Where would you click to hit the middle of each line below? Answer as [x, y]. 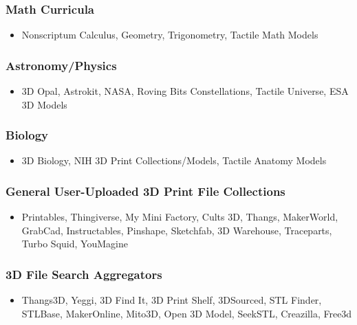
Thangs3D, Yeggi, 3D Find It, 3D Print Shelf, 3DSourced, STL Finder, [172, 300]
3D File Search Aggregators [84, 274]
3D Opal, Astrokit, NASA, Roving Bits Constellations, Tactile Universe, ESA [185, 91]
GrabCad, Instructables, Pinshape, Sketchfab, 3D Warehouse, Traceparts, [177, 230]
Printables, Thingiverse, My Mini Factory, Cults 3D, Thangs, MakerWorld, [180, 217]
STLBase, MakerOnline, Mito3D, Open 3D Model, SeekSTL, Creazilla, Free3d [187, 313]
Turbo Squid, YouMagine [75, 244]
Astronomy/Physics [61, 65]
